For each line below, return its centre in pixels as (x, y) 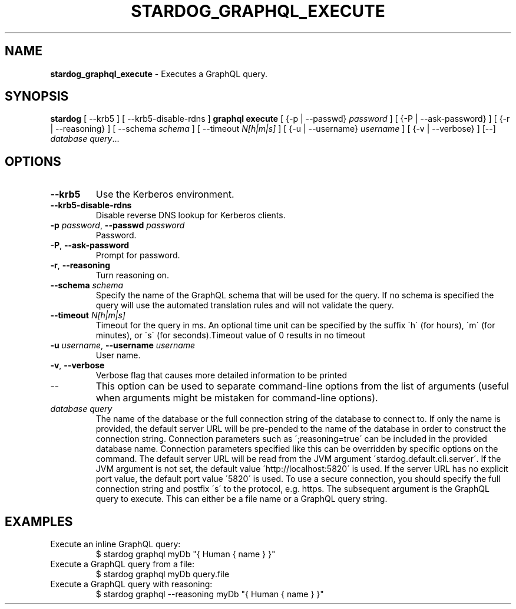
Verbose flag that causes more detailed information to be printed (221, 375)
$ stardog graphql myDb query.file (163, 574)
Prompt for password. (138, 255)
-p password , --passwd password (118, 225)
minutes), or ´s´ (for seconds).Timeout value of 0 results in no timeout (231, 335)
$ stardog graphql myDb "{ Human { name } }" (186, 554)
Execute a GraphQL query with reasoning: (131, 584)
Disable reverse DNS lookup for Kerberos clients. (191, 215)
